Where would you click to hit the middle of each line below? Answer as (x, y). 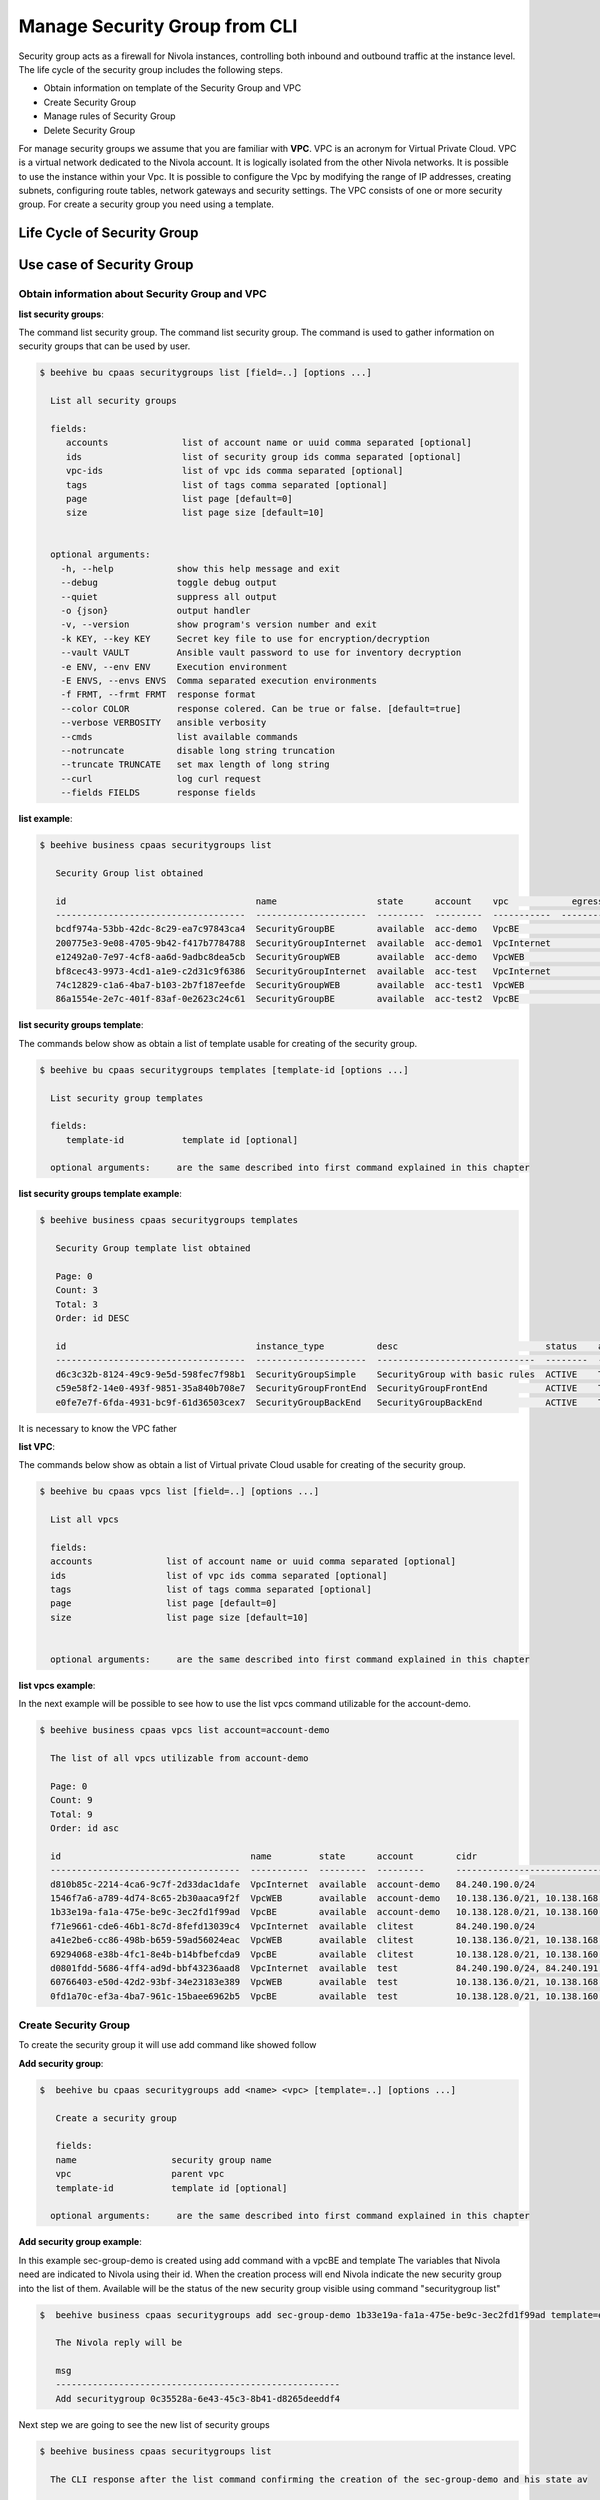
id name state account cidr (264, 1856)
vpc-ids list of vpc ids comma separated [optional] (234, 471)
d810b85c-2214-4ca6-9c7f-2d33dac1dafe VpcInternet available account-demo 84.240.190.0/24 (292, 1884)
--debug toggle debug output (168, 583)
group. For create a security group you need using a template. (146, 204)
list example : (45, 819)
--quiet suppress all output (168, 596)
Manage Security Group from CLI (158, 26)
